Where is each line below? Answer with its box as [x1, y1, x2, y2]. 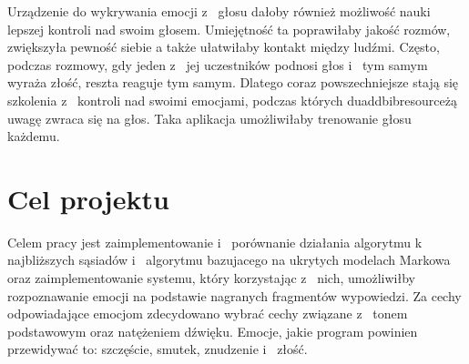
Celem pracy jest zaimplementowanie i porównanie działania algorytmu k [7, 232, 423, 251]
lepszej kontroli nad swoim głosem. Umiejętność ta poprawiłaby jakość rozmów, [7, 19, 451, 38]
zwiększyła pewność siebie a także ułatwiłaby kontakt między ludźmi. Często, [7, 37, 440, 56]
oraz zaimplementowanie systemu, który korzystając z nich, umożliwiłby [7, 268, 415, 288]
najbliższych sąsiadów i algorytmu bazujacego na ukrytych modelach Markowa [7, 250, 451, 269]
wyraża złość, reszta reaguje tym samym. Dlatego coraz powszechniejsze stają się [7, 73, 459, 92]
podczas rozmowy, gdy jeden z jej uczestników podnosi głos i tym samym [7, 55, 428, 74]
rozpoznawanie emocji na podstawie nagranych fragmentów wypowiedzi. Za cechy [7, 286, 462, 305]
